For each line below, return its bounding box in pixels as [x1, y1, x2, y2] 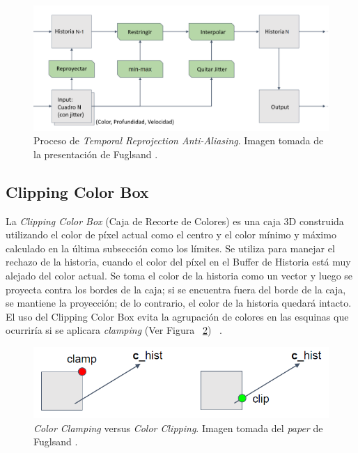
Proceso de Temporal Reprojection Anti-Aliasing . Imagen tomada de [33, 133, 324, 148]
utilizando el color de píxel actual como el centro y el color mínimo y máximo [6, 227, 336, 242]
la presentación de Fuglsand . [33, 146, 158, 161]
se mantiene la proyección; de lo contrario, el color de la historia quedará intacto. [6, 295, 352, 310]
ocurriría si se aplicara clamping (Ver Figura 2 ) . [6, 323, 222, 337]
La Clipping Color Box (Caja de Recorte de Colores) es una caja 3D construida [6, 213, 344, 228]
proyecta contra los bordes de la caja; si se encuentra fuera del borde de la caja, [6, 282, 346, 296]
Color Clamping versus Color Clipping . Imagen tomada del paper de [33, 420, 323, 435]
